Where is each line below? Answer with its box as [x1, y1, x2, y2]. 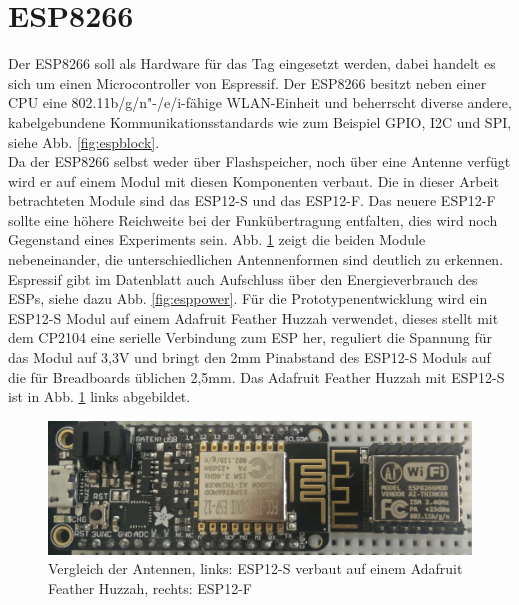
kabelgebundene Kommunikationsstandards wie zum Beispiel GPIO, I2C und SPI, [8, 111, 512, 132]
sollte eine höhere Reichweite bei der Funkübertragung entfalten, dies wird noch [8, 209, 498, 230]
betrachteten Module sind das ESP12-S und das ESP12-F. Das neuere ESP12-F [8, 190, 496, 211]
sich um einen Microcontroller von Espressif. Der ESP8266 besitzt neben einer [8, 72, 487, 93]
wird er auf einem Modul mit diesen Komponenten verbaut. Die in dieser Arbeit [8, 170, 499, 191]
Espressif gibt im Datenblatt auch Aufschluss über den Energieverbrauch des [8, 268, 478, 289]
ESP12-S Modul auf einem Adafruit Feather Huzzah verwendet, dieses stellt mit [8, 307, 499, 328]
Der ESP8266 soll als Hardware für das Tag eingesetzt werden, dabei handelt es [8, 53, 496, 74]
